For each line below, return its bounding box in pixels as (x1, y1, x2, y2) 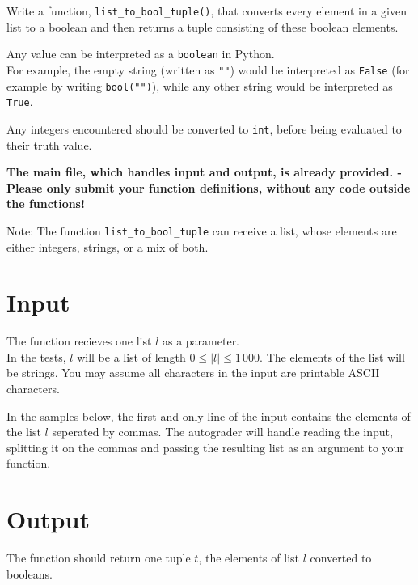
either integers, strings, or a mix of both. (6, 238, 209, 255)
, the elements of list (198, 549, 299, 566)
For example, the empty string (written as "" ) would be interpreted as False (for (6, 61, 410, 78)
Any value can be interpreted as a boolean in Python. (6, 45, 275, 62)
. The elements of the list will (260, 348, 405, 365)
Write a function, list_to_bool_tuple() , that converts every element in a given (6, 2, 407, 19)
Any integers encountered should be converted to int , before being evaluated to (6, 120, 402, 137)
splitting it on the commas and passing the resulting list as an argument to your (6, 439, 404, 456)
